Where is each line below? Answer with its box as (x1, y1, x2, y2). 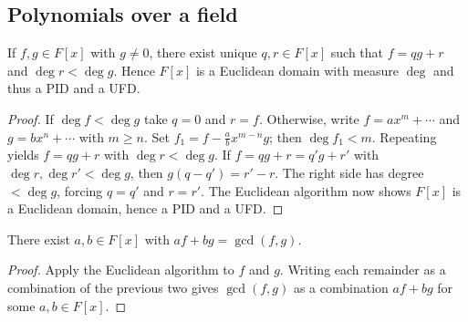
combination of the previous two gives (7, 277, 219, 296)
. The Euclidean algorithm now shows (201, 181, 411, 200)
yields (7, 145, 39, 164)
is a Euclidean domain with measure (195, 60, 399, 79)
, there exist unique (149, 43, 257, 62)
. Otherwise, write (258, 109, 359, 128)
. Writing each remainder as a (279, 260, 446, 279)
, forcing (57, 181, 103, 200)
